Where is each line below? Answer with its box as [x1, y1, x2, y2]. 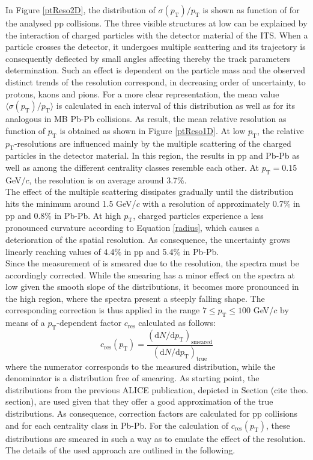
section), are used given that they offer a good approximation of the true [5, 395, 273, 408]
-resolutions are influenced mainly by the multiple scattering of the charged [14, 136, 291, 149]
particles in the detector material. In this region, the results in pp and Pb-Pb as [5, 149, 300, 162]
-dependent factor [56, 316, 122, 329]
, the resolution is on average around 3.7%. [29, 173, 187, 186]
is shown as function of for [202, 4, 300, 16]
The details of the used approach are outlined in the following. [5, 444, 236, 456]
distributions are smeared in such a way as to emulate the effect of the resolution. [5, 432, 306, 444]
